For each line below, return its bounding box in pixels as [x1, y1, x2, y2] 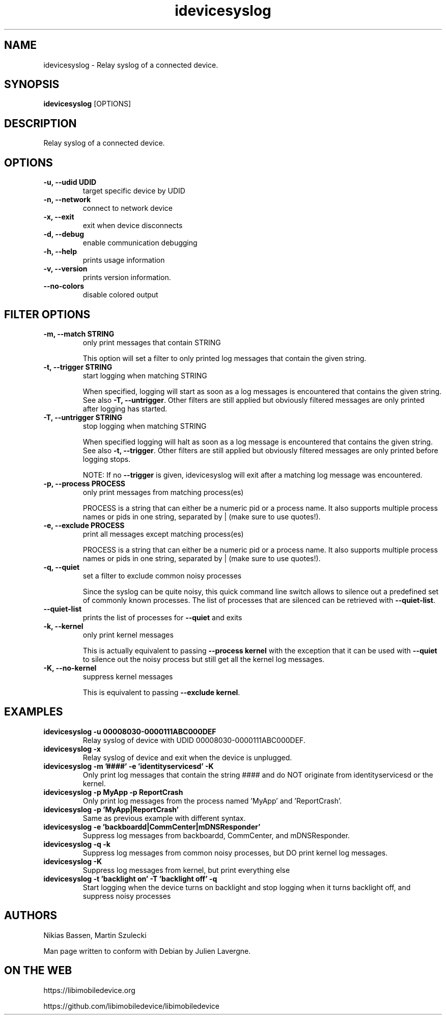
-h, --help [43, 247, 77, 256]
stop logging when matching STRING [82, 421, 207, 430]
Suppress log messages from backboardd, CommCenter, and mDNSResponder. [82, 831, 350, 840]
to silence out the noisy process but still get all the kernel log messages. [82, 654, 325, 664]
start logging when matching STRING [82, 371, 207, 380]
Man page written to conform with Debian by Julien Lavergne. [43, 946, 251, 955]
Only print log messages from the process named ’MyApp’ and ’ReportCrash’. [82, 796, 342, 805]
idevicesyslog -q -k [43, 839, 110, 848]
